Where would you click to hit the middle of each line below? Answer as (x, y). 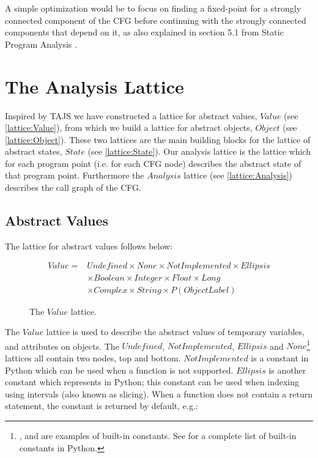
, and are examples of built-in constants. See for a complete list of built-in (158, 435)
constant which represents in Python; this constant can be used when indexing (152, 382)
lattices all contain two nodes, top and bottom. (93, 357)
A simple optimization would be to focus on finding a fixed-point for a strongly (153, 8)
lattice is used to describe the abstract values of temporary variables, (175, 332)
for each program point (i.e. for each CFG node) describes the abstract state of (153, 163)
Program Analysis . (41, 44)
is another (287, 370)
